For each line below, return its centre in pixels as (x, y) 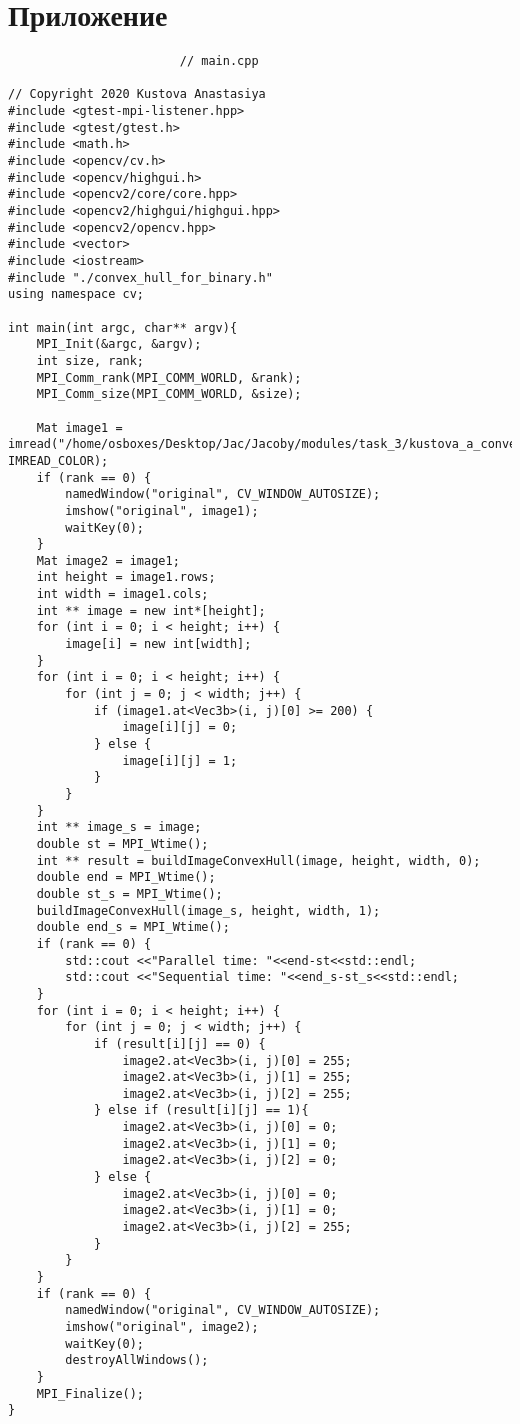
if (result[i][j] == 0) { (179, 1043)
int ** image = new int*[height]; (151, 610)
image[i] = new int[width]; (158, 644)
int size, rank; (90, 360)
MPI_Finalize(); (90, 1393)
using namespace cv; (76, 294)
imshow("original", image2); (162, 1327)
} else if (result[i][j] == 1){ (201, 1110)
